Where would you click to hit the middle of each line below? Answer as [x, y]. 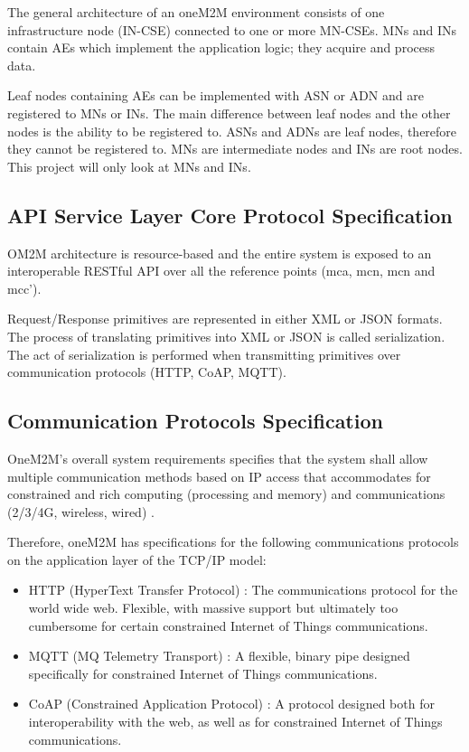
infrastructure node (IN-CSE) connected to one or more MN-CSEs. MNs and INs [232, 29]
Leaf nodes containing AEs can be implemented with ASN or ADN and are [216, 95]
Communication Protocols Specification [195, 421]
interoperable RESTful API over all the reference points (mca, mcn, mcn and [221, 271]
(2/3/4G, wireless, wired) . [81, 511]
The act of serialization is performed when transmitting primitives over [204, 354]
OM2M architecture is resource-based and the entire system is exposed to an [220, 253]
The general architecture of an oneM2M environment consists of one [196, 12]
